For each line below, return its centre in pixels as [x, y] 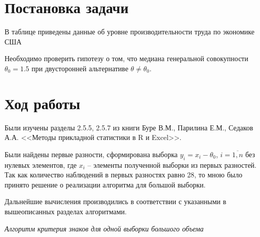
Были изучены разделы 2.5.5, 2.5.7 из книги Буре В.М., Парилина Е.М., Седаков [129, 127]
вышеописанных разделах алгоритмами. [66, 211]
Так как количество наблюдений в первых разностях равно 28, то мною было [123, 175]
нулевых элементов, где [41, 164]
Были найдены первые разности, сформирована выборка [91, 154]
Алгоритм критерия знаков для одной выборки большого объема [104, 228]
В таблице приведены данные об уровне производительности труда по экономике [129, 32]
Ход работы [42, 103]
